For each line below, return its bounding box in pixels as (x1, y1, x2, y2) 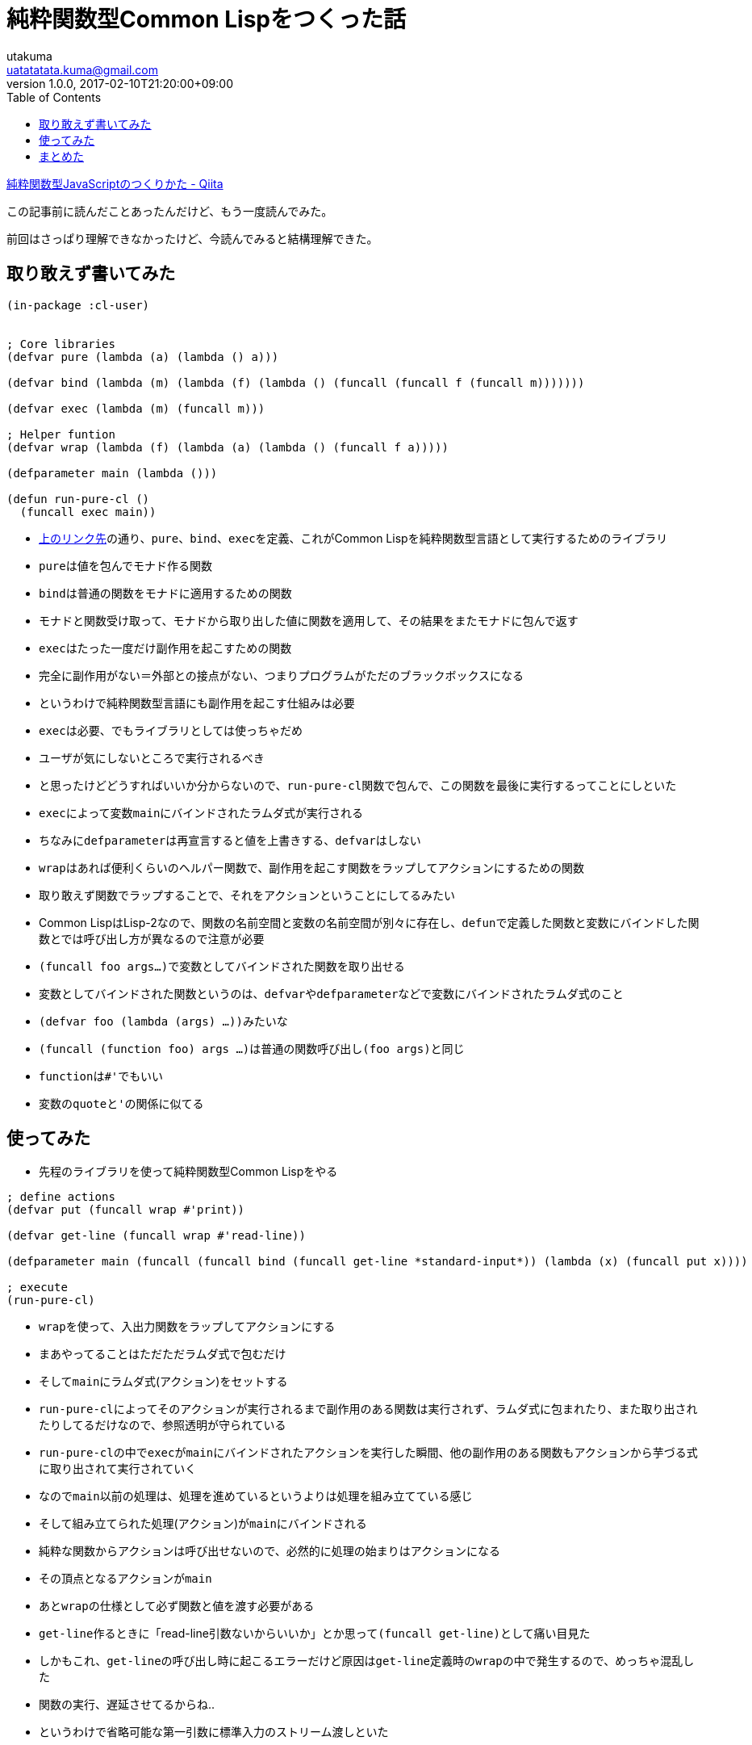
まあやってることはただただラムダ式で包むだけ (39, 1347, 286, 1361)
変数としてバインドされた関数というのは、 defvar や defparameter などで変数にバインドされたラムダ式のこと (39, 986, 624, 1000)
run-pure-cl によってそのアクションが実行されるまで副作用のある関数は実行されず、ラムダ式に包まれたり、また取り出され (39, 1402, 698, 1416)
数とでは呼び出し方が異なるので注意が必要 (39, 931, 265, 946)
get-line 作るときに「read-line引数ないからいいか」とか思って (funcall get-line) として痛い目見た (39, 1626, 591, 1641)
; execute (6, 1281, 68, 1294)
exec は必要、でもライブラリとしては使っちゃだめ (39, 723, 303, 737)
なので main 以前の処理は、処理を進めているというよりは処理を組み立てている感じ (39, 1489, 473, 1504)
